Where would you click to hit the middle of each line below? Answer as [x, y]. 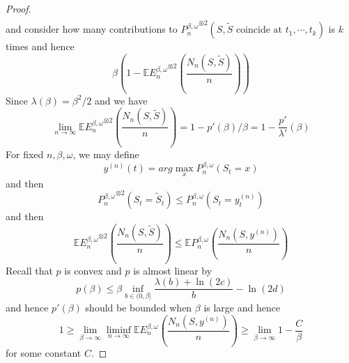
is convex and [93, 270]
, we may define [106, 154]
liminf [119, 331]
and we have [121, 100]
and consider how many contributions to [92, 29]
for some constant [44, 353]
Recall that [29, 270]
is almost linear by [173, 270]
